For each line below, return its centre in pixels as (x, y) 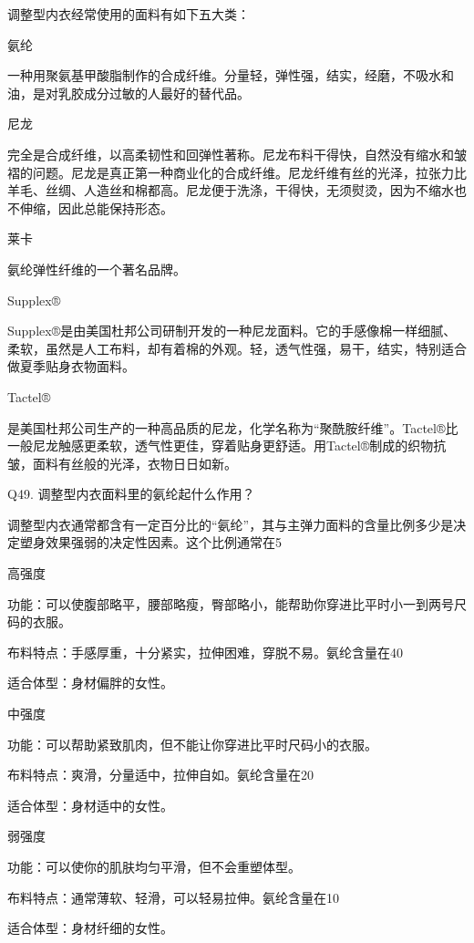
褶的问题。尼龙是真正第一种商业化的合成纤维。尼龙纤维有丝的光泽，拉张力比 (237, 172)
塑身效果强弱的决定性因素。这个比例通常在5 (150, 542)
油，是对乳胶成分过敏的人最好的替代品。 (129, 93)
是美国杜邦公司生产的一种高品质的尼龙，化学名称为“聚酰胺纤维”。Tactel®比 (233, 427)
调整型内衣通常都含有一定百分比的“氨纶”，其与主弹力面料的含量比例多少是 (231, 524)
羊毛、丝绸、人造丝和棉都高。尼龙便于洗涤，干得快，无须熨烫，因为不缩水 (231, 190)
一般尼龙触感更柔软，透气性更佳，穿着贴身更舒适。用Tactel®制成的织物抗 (227, 446)
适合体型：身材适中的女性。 (90, 805)
